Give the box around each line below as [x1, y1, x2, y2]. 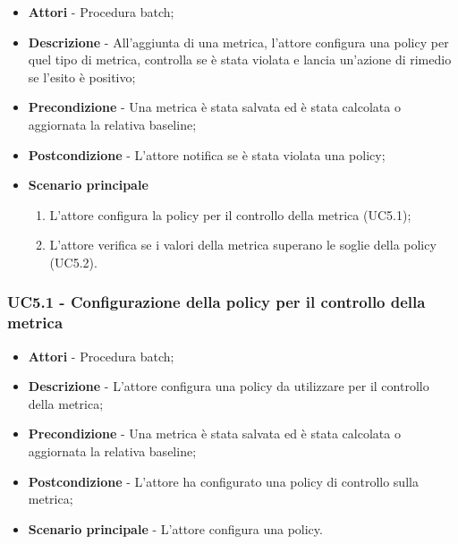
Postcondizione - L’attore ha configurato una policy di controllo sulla [28, 472, 419, 490]
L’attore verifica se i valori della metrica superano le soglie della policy [49, 235, 437, 254]
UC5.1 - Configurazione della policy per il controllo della [7, 291, 426, 313]
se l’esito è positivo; [28, 67, 136, 86]
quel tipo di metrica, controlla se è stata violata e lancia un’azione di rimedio [28, 50, 452, 69]
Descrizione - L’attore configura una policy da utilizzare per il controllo [28, 377, 429, 395]
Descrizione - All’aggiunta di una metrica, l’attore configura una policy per [28, 32, 449, 51]
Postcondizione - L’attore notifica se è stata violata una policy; [28, 145, 386, 164]
